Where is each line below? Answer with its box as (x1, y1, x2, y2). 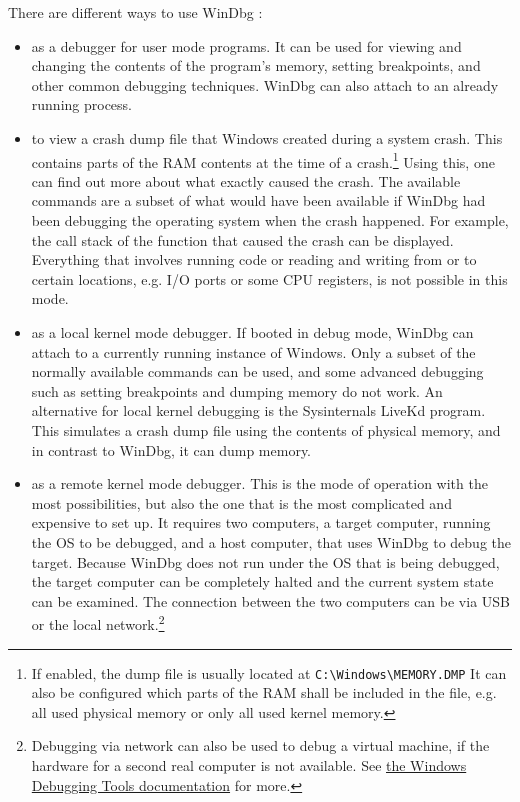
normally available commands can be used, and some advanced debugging (31, 361, 484, 382)
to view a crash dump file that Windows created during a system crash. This (31, 127, 503, 148)
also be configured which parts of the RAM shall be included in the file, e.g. (31, 682, 497, 703)
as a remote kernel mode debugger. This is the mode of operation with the (31, 473, 488, 494)
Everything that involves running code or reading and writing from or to (31, 249, 477, 270)
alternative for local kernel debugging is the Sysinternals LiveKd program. (31, 400, 486, 421)
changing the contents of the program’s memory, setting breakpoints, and (31, 55, 481, 76)
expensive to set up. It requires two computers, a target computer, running (31, 512, 491, 533)
